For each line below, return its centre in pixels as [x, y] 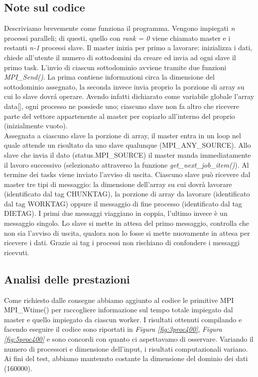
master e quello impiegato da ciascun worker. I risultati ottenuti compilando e [123, 319]
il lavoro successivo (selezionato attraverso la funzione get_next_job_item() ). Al [127, 164]
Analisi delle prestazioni [67, 279]
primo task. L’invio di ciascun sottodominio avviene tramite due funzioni [115, 67]
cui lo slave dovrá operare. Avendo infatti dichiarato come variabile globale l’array [129, 96]
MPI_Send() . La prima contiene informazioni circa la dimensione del [109, 77]
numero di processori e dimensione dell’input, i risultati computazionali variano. [126, 348]
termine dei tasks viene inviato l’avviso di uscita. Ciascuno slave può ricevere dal [127, 174]
